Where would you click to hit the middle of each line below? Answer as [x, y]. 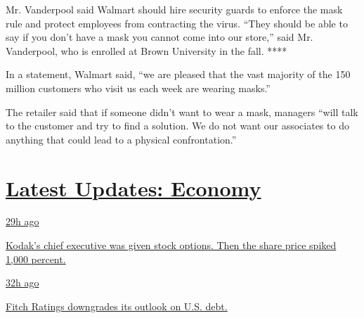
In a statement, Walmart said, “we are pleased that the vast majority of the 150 [178, 74]
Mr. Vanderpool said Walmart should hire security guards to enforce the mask [174, 9]
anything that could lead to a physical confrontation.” [121, 139]
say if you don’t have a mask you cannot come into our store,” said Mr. [160, 37]
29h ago [22, 221]
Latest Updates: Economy [134, 187]
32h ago [22, 282]
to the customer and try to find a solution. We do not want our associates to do [177, 126]
